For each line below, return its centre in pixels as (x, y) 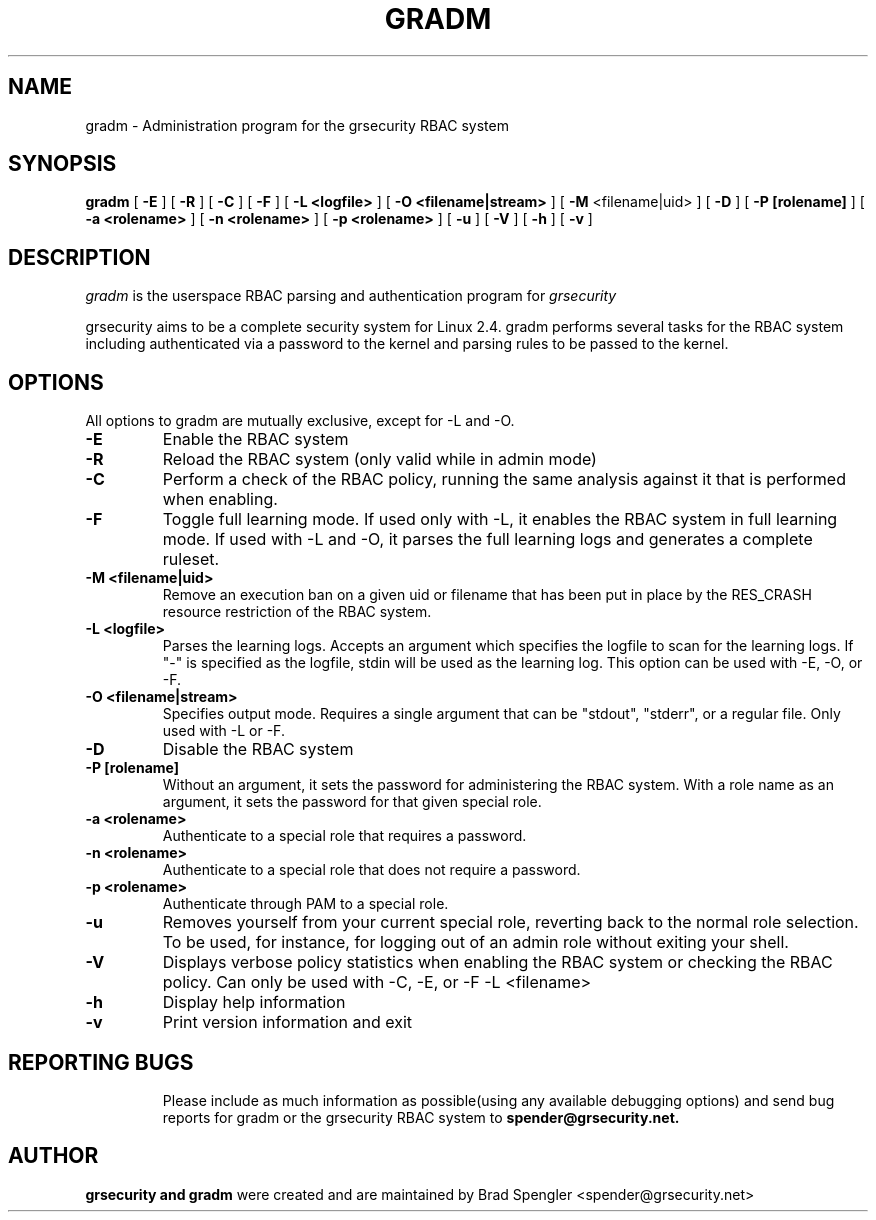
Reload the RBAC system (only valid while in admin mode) (379, 459)
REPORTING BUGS (101, 1062)
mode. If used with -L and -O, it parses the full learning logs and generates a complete (487, 539)
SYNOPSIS (62, 164)
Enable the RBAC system (255, 439)
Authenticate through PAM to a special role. (305, 904)
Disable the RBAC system (258, 749)
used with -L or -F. (223, 731)
